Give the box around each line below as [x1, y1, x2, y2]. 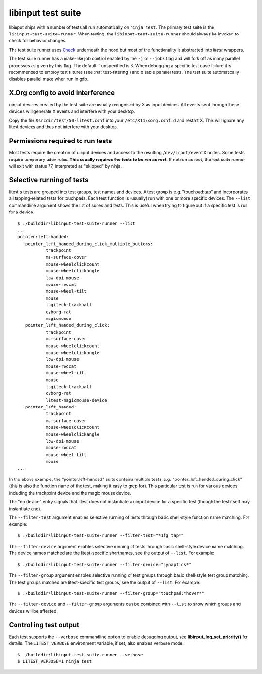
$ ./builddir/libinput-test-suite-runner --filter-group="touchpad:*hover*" [17, 591, 205, 596]
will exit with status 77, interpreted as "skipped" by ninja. [9, 163, 122, 169]
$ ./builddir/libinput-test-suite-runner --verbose [17, 652, 143, 657]
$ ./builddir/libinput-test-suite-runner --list [17, 220, 135, 226]
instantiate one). [9, 506, 42, 512]
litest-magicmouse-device [45, 397, 108, 403]
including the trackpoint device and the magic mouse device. [9, 490, 131, 496]
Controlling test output [9, 621, 80, 629]
